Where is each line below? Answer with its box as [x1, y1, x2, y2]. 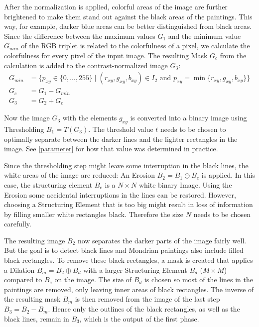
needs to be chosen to [160, 123, 226, 134]
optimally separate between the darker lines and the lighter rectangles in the [4, 133, 238, 144]
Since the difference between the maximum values [4, 30, 155, 41]
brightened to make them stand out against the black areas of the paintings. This [4, 11, 253, 21]
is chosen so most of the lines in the [144, 274, 253, 285]
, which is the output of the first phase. [79, 313, 199, 324]
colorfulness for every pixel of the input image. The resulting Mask [4, 50, 208, 60]
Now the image [4, 112, 50, 123]
